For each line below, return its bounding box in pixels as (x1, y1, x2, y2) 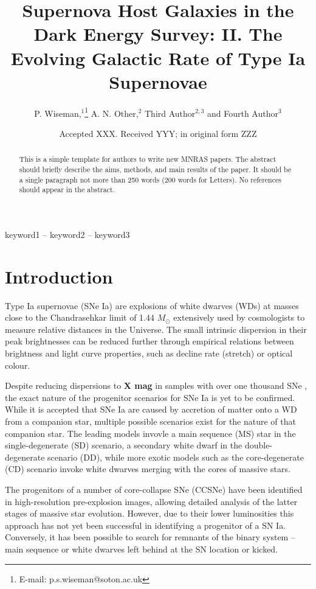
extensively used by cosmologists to (173, 311, 305, 324)
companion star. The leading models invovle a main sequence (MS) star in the (5, 427, 296, 439)
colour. (5, 358, 30, 371)
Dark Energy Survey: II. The (33, 21, 283, 46)
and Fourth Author (207, 106, 278, 119)
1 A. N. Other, (84, 105, 139, 119)
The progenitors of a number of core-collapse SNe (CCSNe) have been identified (5, 483, 303, 495)
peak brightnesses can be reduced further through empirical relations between (5, 335, 294, 347)
